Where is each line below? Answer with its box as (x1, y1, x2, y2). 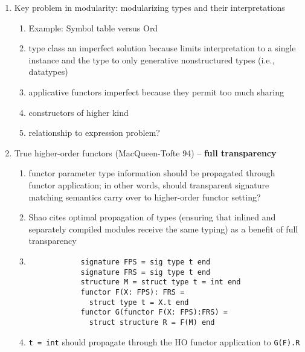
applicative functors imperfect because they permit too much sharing (28, 85, 284, 98)
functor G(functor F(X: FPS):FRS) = (80, 308, 228, 317)
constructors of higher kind (28, 106, 129, 118)
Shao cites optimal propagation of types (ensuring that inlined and (28, 211, 276, 223)
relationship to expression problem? (28, 126, 160, 139)
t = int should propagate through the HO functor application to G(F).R (28, 335, 300, 348)
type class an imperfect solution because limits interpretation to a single (28, 42, 296, 54)
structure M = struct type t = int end (80, 278, 241, 287)
